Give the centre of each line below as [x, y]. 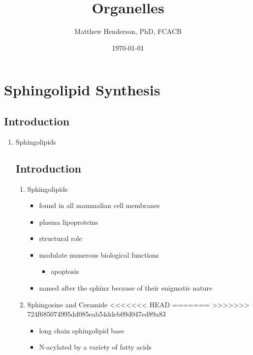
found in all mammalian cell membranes [99, 205]
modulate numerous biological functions [99, 254]
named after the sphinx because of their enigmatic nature [126, 288]
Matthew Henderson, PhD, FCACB [128, 31]
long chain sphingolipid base [81, 330]
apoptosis [65, 271]
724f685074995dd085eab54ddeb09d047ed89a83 [96, 314]
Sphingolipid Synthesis [82, 90]
